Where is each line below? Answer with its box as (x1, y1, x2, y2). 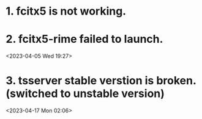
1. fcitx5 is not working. (6, 4, 127, 18)
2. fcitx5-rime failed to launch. (6, 32, 163, 46)
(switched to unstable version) (6, 87, 165, 101)
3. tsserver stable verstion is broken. (6, 74, 196, 88)
